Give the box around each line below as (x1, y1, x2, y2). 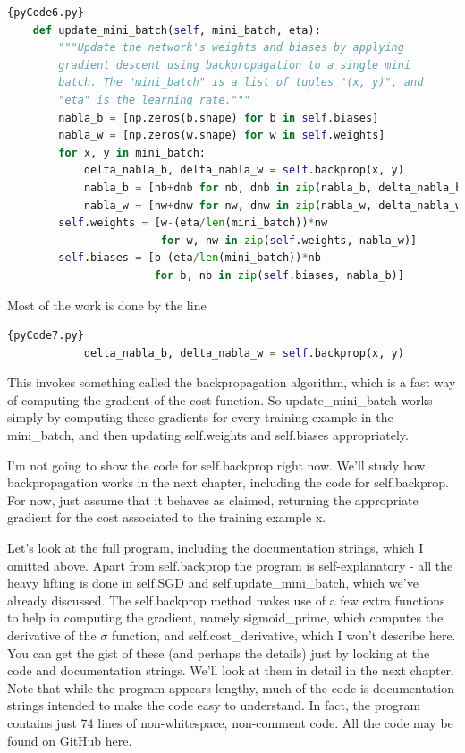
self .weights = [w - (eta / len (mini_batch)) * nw (58, 216, 328, 230)
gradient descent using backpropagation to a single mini (58, 58, 411, 72)
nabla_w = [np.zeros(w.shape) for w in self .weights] (58, 129, 385, 142)
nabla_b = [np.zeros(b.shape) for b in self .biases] (58, 111, 379, 124)
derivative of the (7, 626, 97, 644)
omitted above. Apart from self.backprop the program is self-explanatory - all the (7, 555, 453, 574)
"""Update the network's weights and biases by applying (58, 41, 404, 55)
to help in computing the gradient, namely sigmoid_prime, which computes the (7, 608, 444, 627)
